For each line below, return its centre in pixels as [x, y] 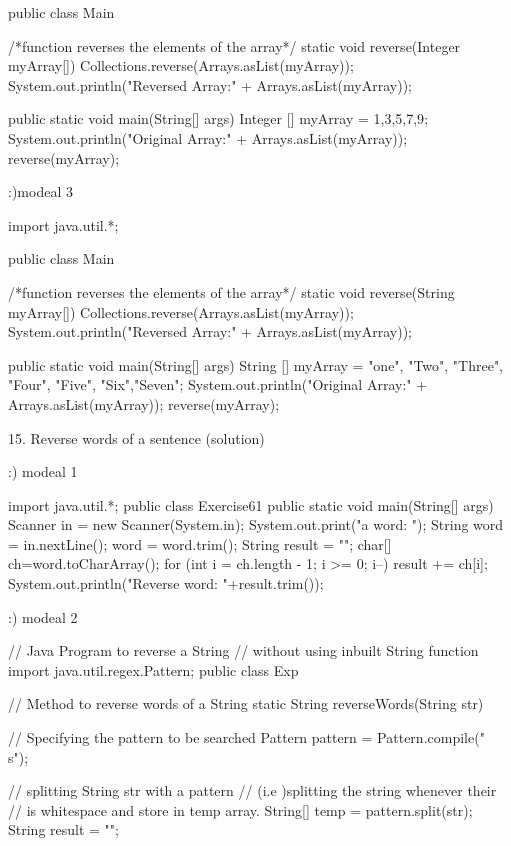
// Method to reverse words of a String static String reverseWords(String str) [246, 703]
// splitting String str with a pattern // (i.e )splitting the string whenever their [252, 790]
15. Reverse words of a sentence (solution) [136, 437]
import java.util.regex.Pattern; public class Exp [153, 669]
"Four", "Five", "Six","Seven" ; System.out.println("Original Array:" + [218, 384]
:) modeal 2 [43, 616]
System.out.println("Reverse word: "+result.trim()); [166, 583]
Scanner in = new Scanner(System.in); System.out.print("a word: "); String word [256, 524]
